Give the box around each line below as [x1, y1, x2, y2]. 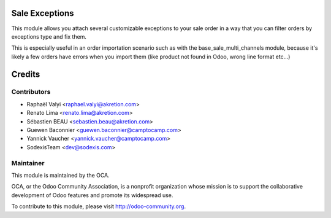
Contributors [11, 88, 51, 96]
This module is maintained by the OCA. [11, 171, 110, 179]
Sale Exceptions [11, 8, 74, 18]
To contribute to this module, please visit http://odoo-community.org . [11, 203, 186, 210]
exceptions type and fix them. [11, 33, 87, 40]
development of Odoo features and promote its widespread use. [11, 191, 173, 199]
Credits [11, 69, 40, 79]
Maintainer [11, 158, 45, 167]
